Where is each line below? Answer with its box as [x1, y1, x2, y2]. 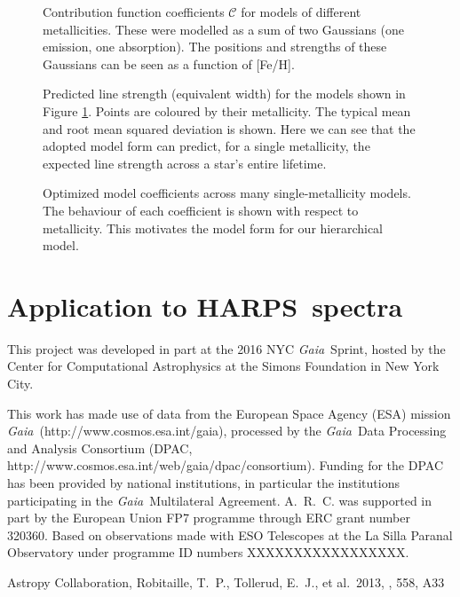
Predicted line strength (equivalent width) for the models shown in [43, 84, 406, 103]
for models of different [241, 3, 361, 20]
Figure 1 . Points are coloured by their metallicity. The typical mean [43, 101, 411, 120]
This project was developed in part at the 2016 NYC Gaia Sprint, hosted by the [7, 339, 446, 357]
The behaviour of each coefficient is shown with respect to [43, 200, 359, 219]
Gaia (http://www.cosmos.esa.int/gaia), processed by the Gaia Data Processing [7, 421, 447, 440]
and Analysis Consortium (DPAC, [7, 438, 193, 457]
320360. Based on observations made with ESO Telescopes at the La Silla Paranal [7, 525, 453, 544]
